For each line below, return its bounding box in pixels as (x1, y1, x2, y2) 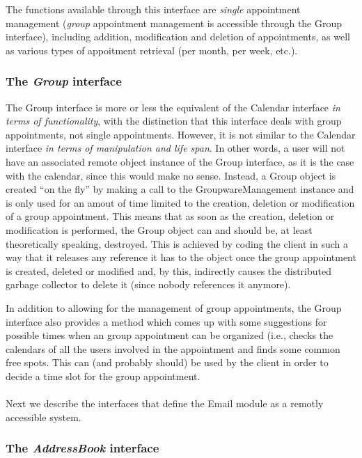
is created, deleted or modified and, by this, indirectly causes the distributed (6, 263, 332, 278)
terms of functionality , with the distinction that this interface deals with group (6, 113, 342, 128)
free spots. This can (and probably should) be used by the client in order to (6, 355, 329, 370)
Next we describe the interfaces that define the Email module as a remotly (6, 396, 324, 411)
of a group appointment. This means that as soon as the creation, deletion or (6, 209, 335, 223)
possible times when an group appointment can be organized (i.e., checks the (6, 328, 333, 342)
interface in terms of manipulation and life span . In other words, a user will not (6, 141, 345, 155)
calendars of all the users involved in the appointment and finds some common (6, 341, 340, 356)
